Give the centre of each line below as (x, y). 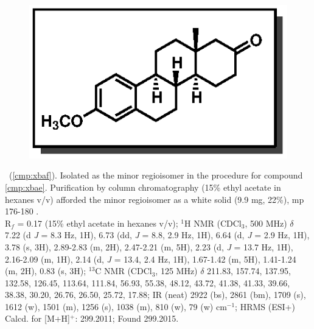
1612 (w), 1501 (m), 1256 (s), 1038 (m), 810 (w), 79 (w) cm (116, 306)
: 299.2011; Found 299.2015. (127, 318)
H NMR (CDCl (213, 223)
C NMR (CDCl (124, 271)
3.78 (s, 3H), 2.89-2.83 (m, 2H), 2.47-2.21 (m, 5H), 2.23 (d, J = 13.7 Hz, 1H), (149, 246)
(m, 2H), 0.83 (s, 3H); (46, 271)
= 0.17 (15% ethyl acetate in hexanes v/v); (98, 223)
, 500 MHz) (266, 223)
